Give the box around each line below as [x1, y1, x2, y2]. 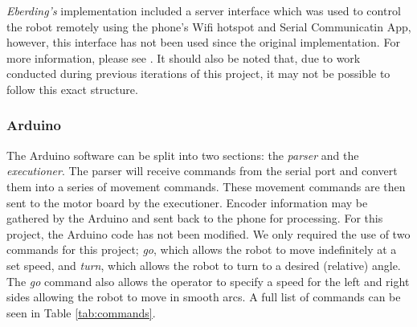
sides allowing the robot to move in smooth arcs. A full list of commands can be [6, 288, 401, 305]
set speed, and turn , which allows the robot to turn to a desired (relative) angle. [6, 256, 401, 273]
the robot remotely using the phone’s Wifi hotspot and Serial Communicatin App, [6, 18, 411, 35]
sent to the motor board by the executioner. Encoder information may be [6, 194, 368, 211]
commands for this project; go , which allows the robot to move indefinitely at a [6, 241, 397, 258]
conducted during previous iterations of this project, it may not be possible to [6, 65, 390, 82]
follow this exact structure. [6, 80, 138, 97]
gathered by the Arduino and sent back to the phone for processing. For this [6, 210, 383, 227]
